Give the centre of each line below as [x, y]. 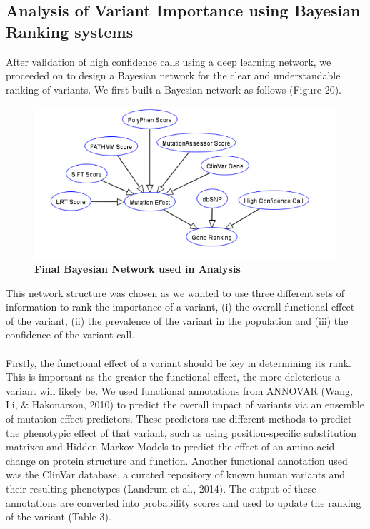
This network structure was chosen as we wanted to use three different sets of [175, 292]
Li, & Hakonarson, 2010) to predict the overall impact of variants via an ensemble [185, 404]
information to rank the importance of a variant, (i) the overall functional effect [180, 307]
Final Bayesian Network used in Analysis [137, 269]
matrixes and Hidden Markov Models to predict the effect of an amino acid [170, 447]
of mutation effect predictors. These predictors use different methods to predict [179, 419]
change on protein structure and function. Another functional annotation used [177, 460]
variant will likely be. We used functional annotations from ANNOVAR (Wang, [179, 390]
